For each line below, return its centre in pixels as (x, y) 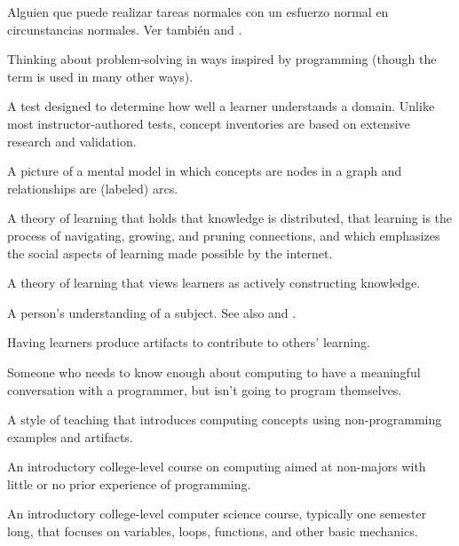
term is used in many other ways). (100, 76)
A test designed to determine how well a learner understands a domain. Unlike (221, 106)
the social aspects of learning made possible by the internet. (170, 253)
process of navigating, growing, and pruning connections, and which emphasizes (224, 235)
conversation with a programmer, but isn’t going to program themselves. (205, 389)
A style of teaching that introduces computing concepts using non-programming (225, 419)
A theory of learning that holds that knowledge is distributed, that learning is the (230, 218)
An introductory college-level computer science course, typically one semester (217, 514)
